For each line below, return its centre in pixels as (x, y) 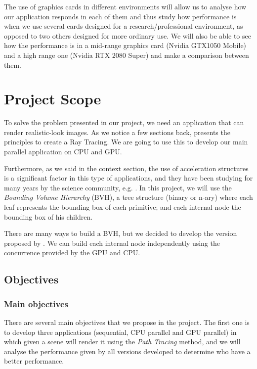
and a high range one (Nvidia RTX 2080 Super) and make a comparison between (127, 55)
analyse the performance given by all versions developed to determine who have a (127, 351)
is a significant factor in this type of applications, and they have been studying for (128, 178)
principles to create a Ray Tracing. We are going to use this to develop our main (126, 142)
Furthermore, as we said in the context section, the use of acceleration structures (126, 168)
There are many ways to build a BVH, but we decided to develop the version (121, 233)
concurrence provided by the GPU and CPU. (72, 253)
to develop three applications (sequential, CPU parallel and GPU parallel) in (120, 332)
